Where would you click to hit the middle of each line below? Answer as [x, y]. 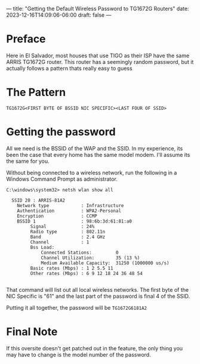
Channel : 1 [60, 242]
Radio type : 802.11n [68, 232]
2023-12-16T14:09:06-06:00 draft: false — [59, 15]
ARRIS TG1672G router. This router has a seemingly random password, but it [100, 61]
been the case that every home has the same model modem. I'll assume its [98, 155]
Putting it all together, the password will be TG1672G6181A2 [77, 307]
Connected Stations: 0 [80, 252]
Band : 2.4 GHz [68, 237]
